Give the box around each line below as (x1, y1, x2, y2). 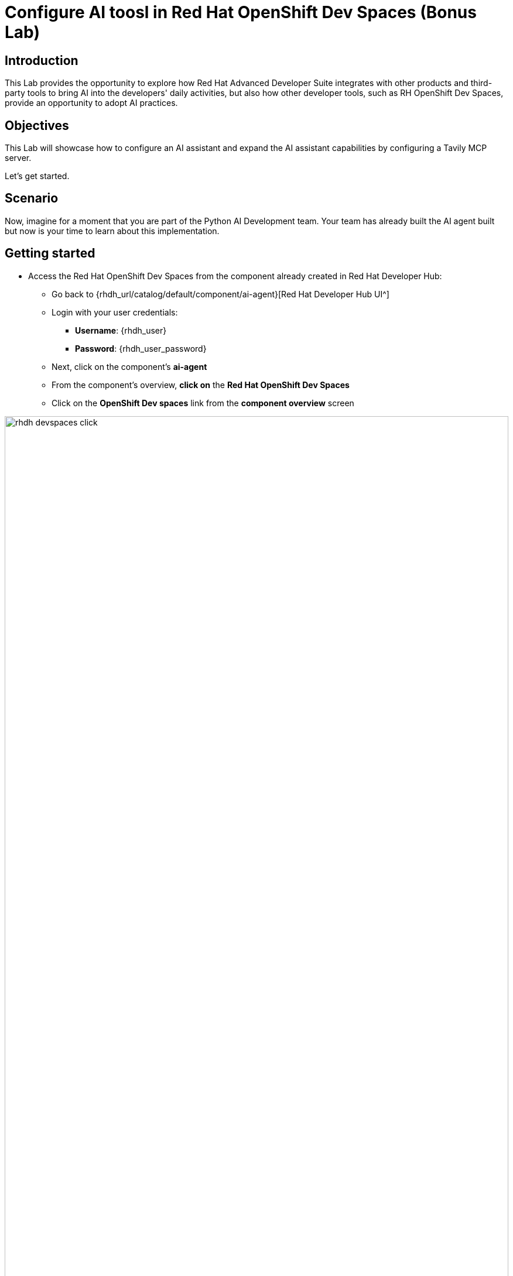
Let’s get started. (5, 171, 70, 181)
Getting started (5, 246, 95, 261)
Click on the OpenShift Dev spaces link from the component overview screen (52, 397, 354, 408)
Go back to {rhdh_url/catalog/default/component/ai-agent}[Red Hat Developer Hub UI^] (52, 289, 389, 299)
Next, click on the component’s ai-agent (52, 361, 207, 372)
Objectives (5, 118, 69, 133)
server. (5, 153, 32, 163)
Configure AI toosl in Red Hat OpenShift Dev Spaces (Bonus (5, 2, 477, 22)
